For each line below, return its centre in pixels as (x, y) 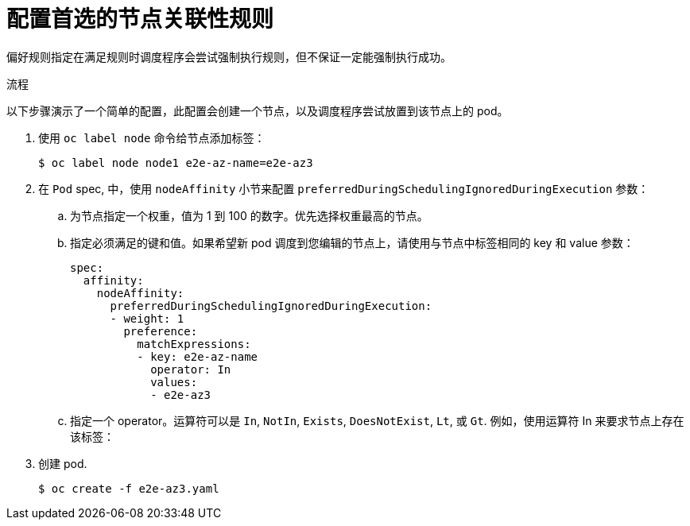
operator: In (191, 369)
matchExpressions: (194, 344)
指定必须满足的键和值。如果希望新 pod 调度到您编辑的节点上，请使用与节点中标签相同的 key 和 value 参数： (352, 242)
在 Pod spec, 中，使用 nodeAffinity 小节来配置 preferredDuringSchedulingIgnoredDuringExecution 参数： (344, 188)
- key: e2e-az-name (198, 356)
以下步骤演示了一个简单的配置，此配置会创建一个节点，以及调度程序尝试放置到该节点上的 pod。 (258, 110)
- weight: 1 (147, 318)
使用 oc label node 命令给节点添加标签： (152, 137)
